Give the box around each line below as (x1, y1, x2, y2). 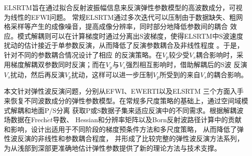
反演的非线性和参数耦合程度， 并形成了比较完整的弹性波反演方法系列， (17, 133, 244, 143)
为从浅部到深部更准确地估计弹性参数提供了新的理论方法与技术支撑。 (4, 142, 221, 153)
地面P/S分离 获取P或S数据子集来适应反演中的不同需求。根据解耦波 (31, 105, 244, 115)
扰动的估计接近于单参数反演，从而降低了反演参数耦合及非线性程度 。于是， (4, 40, 244, 50)
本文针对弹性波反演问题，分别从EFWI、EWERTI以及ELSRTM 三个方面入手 (4, 86, 244, 96)
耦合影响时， (196, 49, 237, 59)
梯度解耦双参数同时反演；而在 (10, 59, 106, 70)
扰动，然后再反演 (10, 69, 65, 79)
